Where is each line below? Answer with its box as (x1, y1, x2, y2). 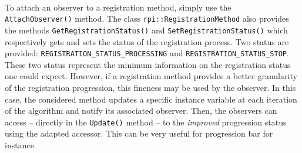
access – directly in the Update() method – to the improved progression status (5, 115, 287, 128)
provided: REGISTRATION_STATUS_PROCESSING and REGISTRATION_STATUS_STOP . (5, 47, 289, 59)
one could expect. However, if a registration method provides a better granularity (5, 70, 297, 82)
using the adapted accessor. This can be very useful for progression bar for (5, 127, 273, 140)
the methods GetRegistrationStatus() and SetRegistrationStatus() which (5, 23, 288, 36)
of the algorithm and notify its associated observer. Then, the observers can (5, 104, 277, 117)
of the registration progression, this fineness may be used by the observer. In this (5, 81, 296, 93)
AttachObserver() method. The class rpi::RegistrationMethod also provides (5, 12, 289, 25)
